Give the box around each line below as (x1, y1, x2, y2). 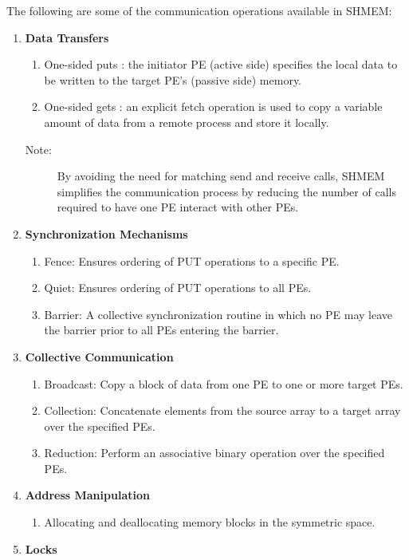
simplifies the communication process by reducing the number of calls (57, 183, 396, 199)
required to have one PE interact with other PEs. (57, 199, 299, 215)
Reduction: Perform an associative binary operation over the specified (44, 444, 385, 461)
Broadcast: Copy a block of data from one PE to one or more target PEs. (44, 375, 403, 392)
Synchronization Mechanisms (25, 225, 188, 242)
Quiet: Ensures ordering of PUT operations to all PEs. (44, 279, 312, 296)
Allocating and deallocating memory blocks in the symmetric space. (44, 514, 376, 530)
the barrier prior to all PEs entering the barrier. (44, 321, 279, 338)
